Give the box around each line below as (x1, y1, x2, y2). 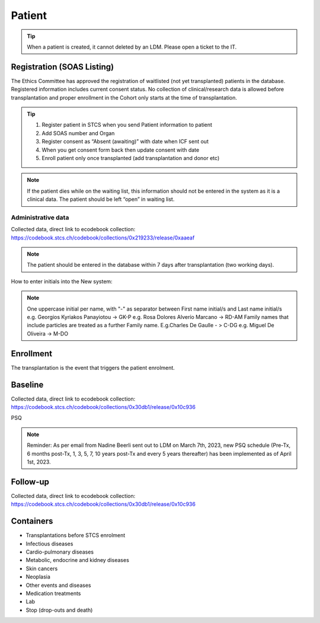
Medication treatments (25, 590, 81, 597)
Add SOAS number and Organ (41, 129, 115, 136)
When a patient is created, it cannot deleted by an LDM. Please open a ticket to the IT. (27, 43, 237, 50)
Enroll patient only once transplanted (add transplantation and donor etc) (41, 154, 220, 161)
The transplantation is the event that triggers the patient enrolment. (11, 364, 175, 371)
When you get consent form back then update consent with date (41, 146, 200, 154)
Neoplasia (25, 573, 50, 580)
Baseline (11, 379, 44, 389)
